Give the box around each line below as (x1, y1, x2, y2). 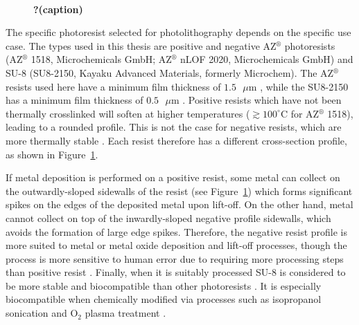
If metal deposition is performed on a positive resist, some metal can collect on (6, 170, 340, 185)
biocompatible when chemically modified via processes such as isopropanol (6, 292, 322, 306)
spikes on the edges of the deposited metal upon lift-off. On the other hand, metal (6, 197, 353, 212)
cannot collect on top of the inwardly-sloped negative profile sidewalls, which (6, 210, 331, 225)
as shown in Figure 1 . (6, 147, 98, 161)
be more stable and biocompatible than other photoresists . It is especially (6, 278, 322, 292)
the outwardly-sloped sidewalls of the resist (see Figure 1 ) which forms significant (6, 183, 353, 198)
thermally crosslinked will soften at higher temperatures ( (6, 106, 250, 120)
